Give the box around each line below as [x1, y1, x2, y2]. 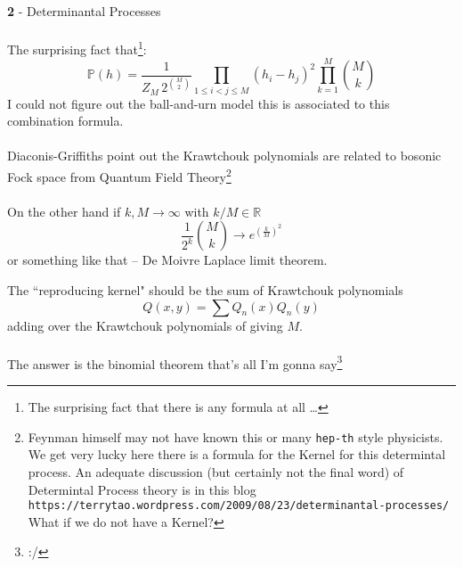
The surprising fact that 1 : [7, 37, 147, 58]
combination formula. [7, 111, 124, 130]
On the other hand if [7, 201, 121, 220]
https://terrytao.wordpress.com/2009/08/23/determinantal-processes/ [28, 499, 450, 513]
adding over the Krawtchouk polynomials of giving [7, 316, 283, 334]
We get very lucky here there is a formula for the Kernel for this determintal [28, 445, 446, 464]
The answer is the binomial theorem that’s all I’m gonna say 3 [7, 351, 343, 373]
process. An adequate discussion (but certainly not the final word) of [28, 462, 404, 481]
